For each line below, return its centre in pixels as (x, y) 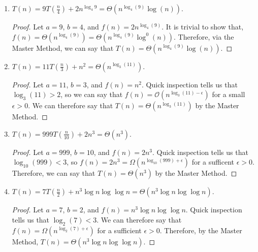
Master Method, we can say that (63, 48)
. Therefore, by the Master (201, 230)
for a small (229, 94)
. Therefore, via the (204, 36)
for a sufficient (119, 230)
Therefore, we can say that (54, 173)
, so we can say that (92, 94)
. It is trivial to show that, (203, 26)
